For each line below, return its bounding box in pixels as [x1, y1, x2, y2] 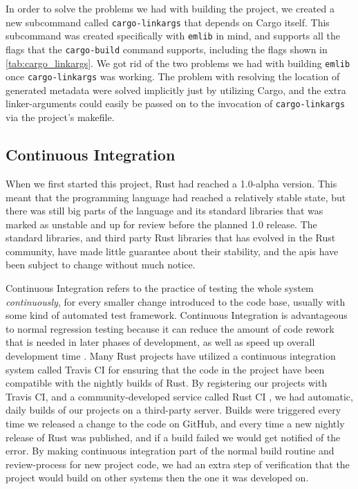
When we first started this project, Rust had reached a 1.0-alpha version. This [6, 176, 337, 190]
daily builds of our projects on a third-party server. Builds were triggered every [6, 403, 341, 417]
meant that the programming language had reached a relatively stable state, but [6, 190, 346, 204]
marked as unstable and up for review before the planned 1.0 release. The [6, 216, 317, 231]
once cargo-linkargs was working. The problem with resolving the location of [6, 69, 340, 84]
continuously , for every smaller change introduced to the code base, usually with [6, 294, 346, 308]
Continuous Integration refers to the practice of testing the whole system [6, 281, 314, 295]
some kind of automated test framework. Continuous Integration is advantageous [6, 308, 348, 322]
